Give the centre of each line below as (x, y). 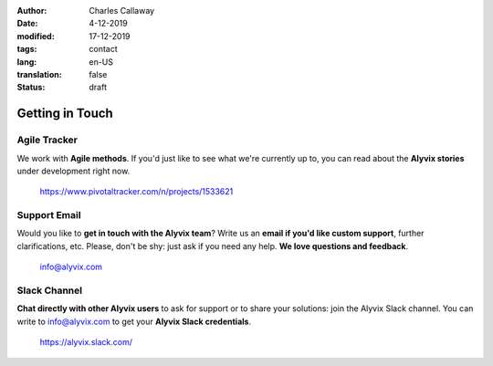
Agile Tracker (47, 140)
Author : (32, 10)
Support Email (49, 215)
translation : (40, 74)
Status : (31, 88)
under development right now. (73, 171)
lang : (27, 62)
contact (103, 49)
